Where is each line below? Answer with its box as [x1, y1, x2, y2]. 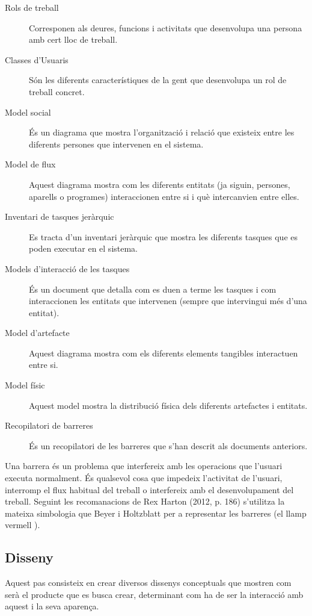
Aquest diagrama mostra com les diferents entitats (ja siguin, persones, [29, 178, 290, 190]
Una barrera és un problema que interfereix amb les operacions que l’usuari [5, 459, 283, 472]
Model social [5, 105, 51, 118]
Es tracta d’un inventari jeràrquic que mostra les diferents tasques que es [29, 230, 298, 243]
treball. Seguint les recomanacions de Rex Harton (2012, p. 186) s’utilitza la [5, 495, 285, 508]
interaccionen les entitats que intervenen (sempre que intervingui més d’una [29, 294, 307, 307]
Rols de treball [5, 1, 59, 13]
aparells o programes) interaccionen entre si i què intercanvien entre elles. [29, 190, 299, 202]
